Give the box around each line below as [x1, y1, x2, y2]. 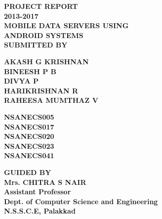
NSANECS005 [4, 111, 54, 122]
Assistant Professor [4, 186, 71, 197]
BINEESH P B [4, 66, 57, 76]
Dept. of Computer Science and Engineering [4, 196, 158, 206]
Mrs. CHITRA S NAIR [4, 176, 86, 187]
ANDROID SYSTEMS [4, 30, 83, 40]
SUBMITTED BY [4, 40, 68, 50]
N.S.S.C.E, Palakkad [4, 206, 76, 216]
